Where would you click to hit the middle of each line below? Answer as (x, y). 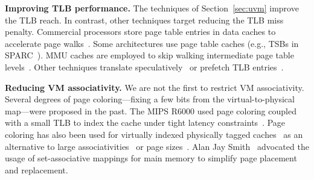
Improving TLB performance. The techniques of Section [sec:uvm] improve (152, 8)
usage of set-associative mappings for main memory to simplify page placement (151, 158)
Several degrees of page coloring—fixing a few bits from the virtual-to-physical (150, 99)
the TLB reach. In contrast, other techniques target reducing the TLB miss (144, 20)
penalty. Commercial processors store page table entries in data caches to (140, 32)
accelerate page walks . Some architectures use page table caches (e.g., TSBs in (152, 43)
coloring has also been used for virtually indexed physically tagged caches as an (154, 134)
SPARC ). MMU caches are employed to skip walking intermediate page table (149, 55)
